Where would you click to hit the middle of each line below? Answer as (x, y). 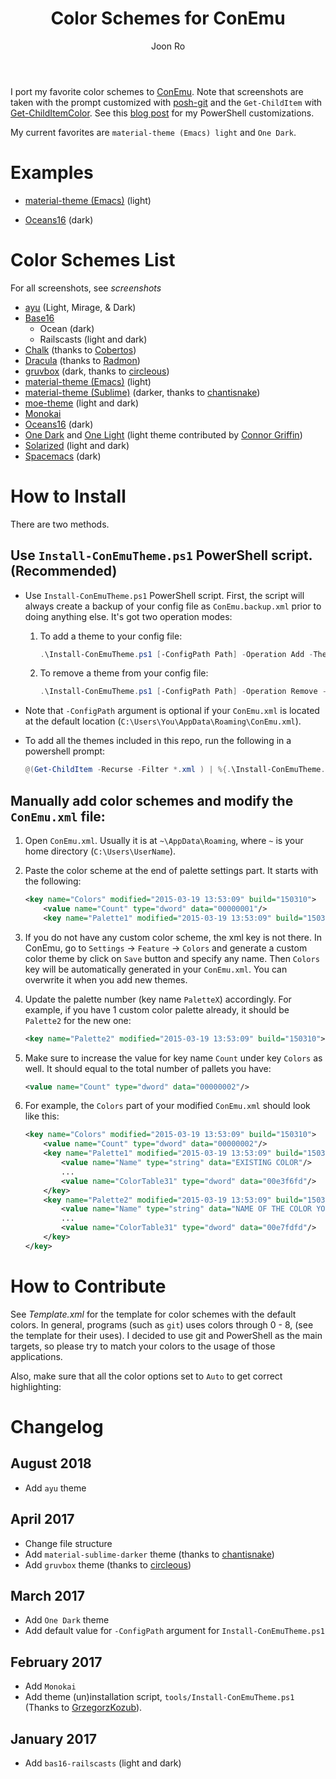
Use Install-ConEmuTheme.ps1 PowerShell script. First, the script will (164, 595)
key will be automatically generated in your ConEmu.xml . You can (156, 969)
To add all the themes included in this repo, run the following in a (158, 741)
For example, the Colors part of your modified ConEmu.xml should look (167, 1106)
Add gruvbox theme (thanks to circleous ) (108, 1564)
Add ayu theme (55, 1488)
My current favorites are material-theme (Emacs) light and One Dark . (153, 132)
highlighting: (36, 1386)
